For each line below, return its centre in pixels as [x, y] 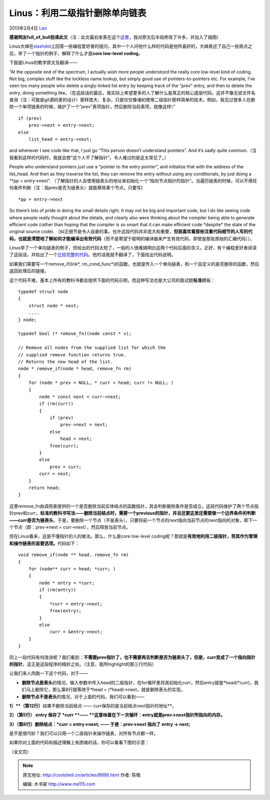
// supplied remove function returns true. [72, 355]
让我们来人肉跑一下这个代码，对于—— [49, 673]
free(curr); [64, 446]
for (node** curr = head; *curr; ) [72, 569]
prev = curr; [66, 467]
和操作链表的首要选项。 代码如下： [44, 543]
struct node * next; [53, 306]
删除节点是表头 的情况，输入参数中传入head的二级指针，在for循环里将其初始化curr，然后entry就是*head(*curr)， [138, 682]
